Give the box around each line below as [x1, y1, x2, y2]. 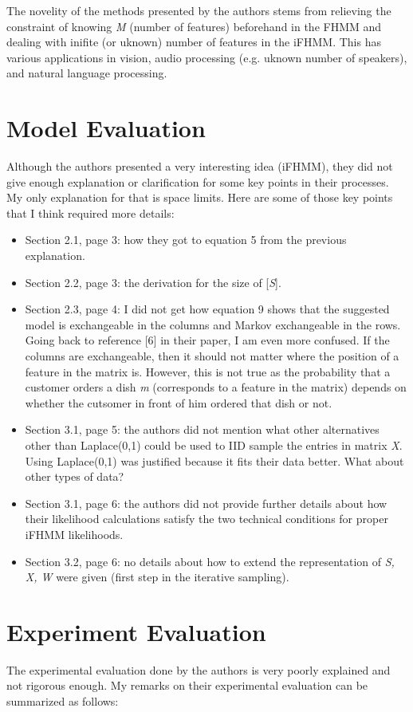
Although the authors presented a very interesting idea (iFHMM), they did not [6, 158, 393, 175]
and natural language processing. [6, 65, 167, 81]
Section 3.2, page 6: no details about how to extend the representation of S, [25, 553, 395, 569]
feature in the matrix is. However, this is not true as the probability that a [25, 363, 391, 380]
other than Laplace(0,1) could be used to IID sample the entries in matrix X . [25, 437, 403, 453]
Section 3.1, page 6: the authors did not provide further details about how [25, 494, 387, 511]
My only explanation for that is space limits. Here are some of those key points [6, 189, 393, 206]
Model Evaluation [6, 112, 206, 144]
